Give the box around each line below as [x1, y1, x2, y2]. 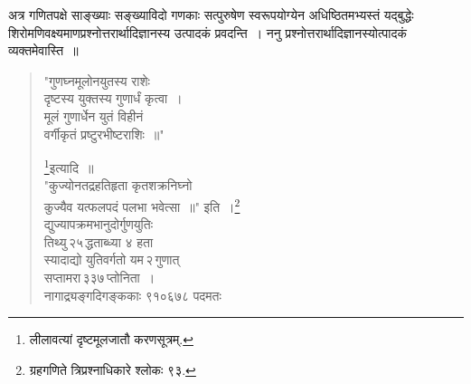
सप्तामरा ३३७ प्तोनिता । [43, 268, 155, 287]
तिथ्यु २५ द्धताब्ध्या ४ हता [43, 232, 154, 251]
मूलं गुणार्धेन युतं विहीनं [43, 106, 144, 125]
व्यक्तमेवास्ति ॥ [8, 41, 79, 60]
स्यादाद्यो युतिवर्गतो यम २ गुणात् [43, 250, 180, 269]
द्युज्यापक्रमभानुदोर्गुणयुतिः [43, 215, 154, 234]
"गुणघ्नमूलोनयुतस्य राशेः [43, 71, 150, 90]
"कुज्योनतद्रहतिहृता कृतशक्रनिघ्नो [43, 176, 193, 195]
